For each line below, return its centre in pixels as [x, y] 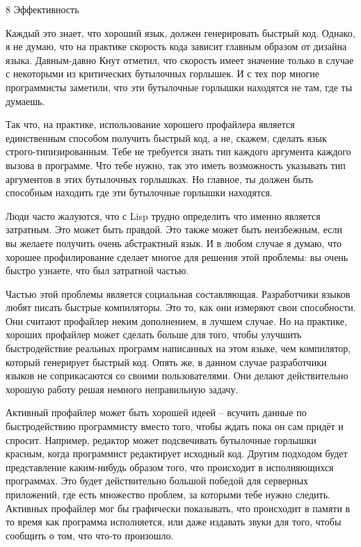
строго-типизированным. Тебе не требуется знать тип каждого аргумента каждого [178, 151]
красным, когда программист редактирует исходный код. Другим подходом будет [177, 453]
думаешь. [25, 101]
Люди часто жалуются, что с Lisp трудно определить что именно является [163, 215]
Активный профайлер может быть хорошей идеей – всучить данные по [156, 412]
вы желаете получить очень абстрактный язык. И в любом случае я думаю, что [174, 243]
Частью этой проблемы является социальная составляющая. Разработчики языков [178, 293]
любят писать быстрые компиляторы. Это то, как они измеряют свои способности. [181, 307]
